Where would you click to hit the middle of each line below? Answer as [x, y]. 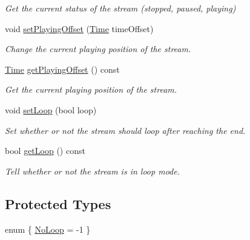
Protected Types [58, 203]
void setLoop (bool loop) [51, 109]
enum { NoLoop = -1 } [48, 229]
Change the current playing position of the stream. [98, 49]
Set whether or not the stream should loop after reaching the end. [125, 130]
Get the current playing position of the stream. [91, 89]
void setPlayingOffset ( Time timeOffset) [79, 28]
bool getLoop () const [45, 151]
